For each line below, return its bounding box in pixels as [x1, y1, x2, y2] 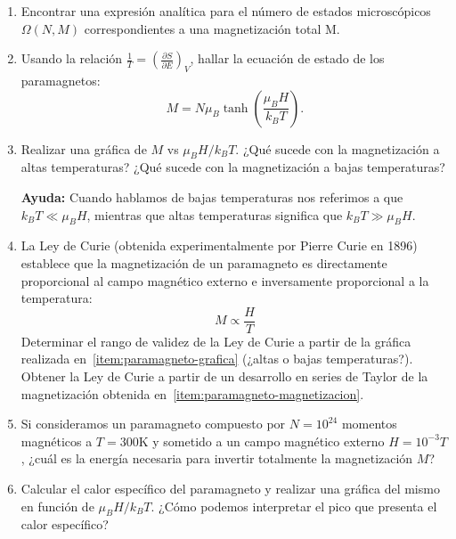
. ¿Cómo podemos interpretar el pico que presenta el [151, 496, 437, 515]
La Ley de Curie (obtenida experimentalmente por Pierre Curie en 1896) [20, 236, 418, 255]
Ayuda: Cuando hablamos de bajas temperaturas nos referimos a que [20, 187, 403, 206]
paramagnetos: [20, 70, 101, 89]
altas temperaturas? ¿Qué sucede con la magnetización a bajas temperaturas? [20, 158, 445, 176]
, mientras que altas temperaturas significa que [86, 205, 343, 224]
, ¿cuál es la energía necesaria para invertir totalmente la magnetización [20, 449, 413, 468]
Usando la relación [20, 49, 123, 68]
